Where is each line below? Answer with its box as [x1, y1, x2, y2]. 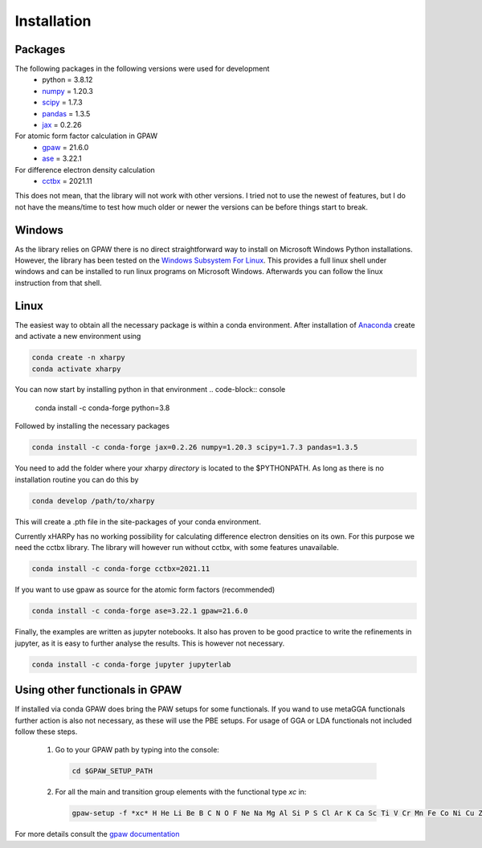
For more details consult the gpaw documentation [14, 830, 180, 839]
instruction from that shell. [14, 278, 102, 287]
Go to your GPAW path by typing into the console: [55, 745, 220, 755]
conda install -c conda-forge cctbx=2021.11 [31, 565, 210, 573]
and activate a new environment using [14, 332, 141, 341]
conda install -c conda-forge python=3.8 [35, 402, 170, 413]
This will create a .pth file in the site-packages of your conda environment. [14, 516, 261, 526]
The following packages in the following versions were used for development [14, 64, 270, 74]
